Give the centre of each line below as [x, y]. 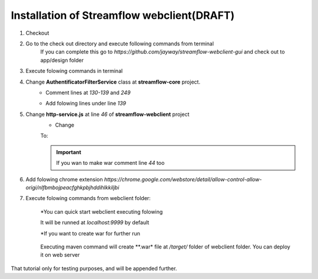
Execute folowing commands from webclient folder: [88, 198]
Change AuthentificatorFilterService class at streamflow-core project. [113, 82]
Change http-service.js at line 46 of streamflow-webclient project [107, 114]
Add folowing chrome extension [64, 179]
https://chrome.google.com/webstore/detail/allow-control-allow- [183, 179]
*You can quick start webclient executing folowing [102, 211]
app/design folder [62, 60]
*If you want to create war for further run [90, 233]
